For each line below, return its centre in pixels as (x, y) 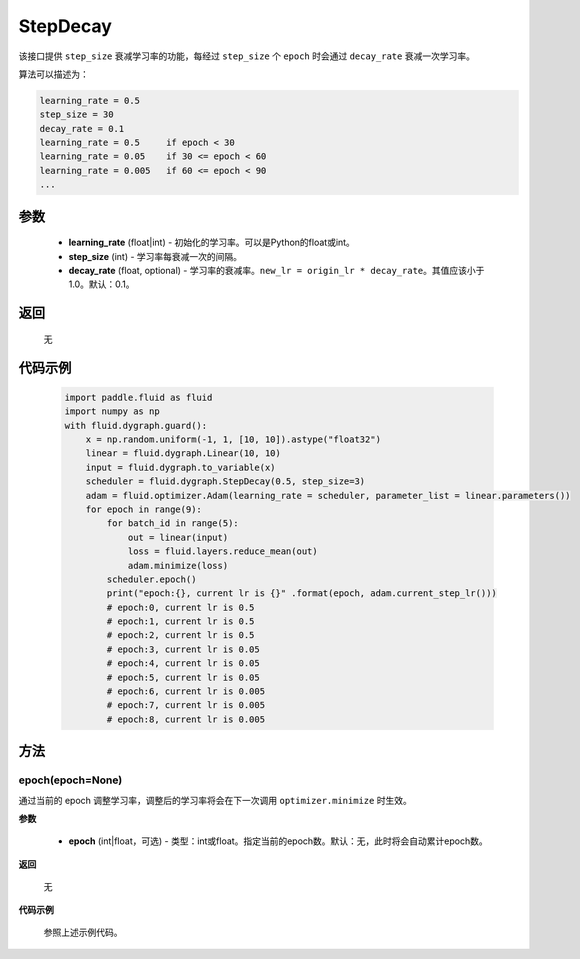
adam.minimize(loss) (178, 565)
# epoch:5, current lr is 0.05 (183, 677)
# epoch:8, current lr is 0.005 (185, 719)
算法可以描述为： (53, 74)
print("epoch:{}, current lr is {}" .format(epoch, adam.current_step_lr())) (301, 593)
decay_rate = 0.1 (82, 128)
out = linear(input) (178, 537)
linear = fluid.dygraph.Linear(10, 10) (183, 453)
